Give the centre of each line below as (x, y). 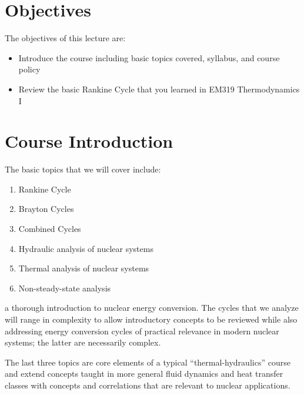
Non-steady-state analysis (65, 288)
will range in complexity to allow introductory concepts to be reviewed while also (151, 319)
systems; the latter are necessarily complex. (83, 342)
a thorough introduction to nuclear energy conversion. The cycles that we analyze (152, 308)
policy (29, 69)
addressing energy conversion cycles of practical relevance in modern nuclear (142, 331)
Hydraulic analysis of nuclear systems (86, 248)
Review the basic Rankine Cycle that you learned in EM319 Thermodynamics (159, 89)
